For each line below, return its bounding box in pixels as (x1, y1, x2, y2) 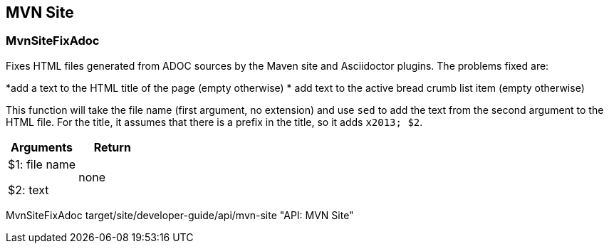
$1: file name (8, 157, 76, 171)
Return (93, 139, 131, 154)
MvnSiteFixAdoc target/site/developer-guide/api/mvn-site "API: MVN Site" (6, 208, 354, 221)
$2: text (8, 182, 49, 197)
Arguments (11, 139, 73, 154)
